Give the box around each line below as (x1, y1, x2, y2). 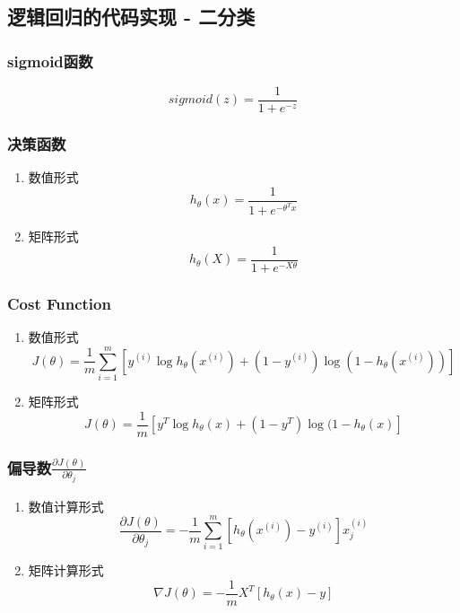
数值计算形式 (28, 496, 104, 515)
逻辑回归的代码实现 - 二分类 (7, 3, 256, 31)
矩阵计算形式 (28, 561, 104, 580)
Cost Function (7, 292, 111, 314)
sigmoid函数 (7, 49, 93, 72)
